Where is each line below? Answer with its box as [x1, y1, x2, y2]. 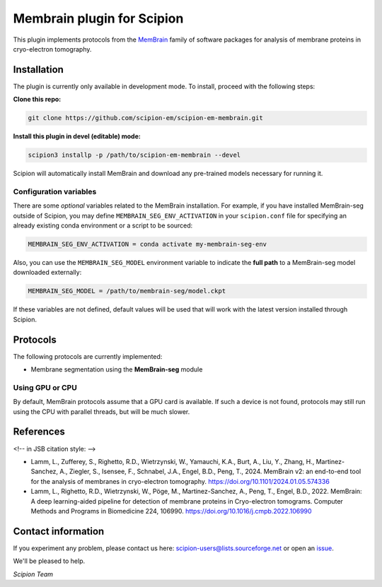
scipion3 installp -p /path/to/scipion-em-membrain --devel [28, 151, 241, 159]
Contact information [13, 525, 105, 537]
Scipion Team [13, 569, 53, 579]
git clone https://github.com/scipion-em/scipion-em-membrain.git [28, 114, 263, 122]
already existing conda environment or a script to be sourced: [13, 221, 193, 230]
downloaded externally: [13, 268, 82, 277]
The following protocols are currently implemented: [13, 352, 163, 360]
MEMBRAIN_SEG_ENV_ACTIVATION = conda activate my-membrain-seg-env [28, 240, 267, 249]
